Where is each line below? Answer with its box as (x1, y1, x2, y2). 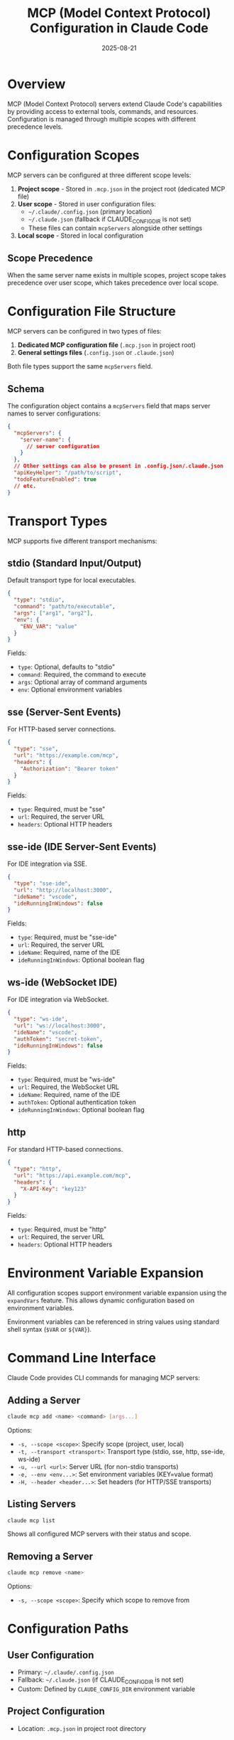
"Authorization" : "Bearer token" (20, 765, 119, 773)
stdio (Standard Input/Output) (7, 557, 142, 569)
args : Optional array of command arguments (17, 678, 147, 686)
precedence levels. (7, 122, 63, 131)
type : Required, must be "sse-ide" (17, 933, 117, 942)
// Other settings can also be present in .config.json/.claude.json (13, 462, 223, 470)
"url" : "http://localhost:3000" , (13, 886, 113, 893)
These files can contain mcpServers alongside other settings (28, 224, 203, 233)
